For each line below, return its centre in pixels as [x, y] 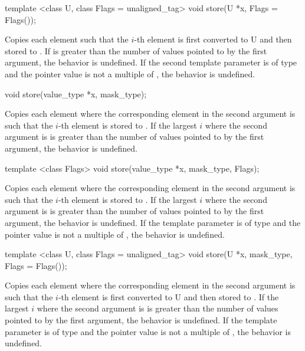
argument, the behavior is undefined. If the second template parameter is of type [151, 62]
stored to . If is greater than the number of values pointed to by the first [136, 50]
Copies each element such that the [67, 39]
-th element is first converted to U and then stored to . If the [168, 296]
